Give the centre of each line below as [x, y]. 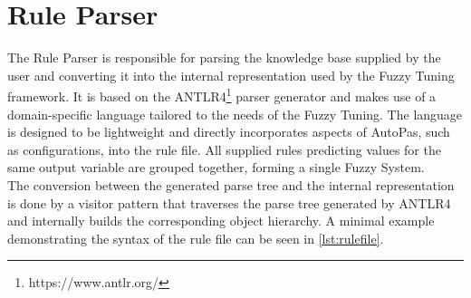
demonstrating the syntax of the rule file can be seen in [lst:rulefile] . [196, 238]
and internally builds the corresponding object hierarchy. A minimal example [221, 221]
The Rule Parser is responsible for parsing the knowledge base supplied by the [224, 58]
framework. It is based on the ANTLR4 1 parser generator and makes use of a [222, 95]
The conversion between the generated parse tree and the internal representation [231, 184]
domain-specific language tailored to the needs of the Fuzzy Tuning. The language [235, 114]
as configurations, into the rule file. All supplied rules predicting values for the [224, 149]
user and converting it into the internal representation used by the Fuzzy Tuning [231, 75]
